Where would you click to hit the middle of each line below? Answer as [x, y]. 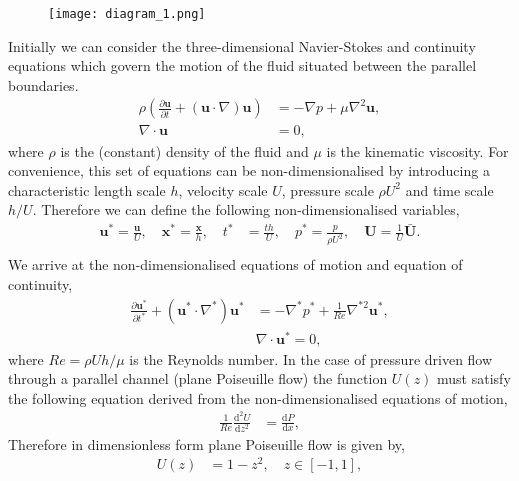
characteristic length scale [87, 189]
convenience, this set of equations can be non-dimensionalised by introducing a [249, 170]
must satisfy [474, 378]
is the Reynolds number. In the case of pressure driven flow [311, 358]
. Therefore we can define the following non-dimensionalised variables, [246, 209]
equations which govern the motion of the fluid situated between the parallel [242, 65]
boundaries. [43, 84]
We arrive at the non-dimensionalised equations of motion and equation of [235, 264]
